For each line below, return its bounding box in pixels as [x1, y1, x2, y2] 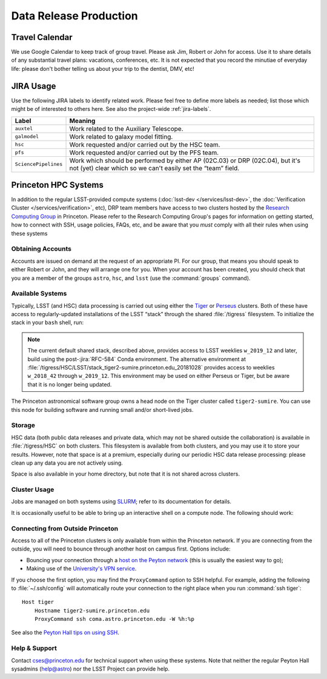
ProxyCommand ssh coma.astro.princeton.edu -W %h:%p [34, 615, 195, 623]
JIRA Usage [11, 81, 56, 91]
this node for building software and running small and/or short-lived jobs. [11, 406, 194, 413]
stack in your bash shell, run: [11, 319, 84, 326]
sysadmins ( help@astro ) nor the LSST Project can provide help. [11, 665, 170, 672]
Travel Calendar [11, 32, 73, 42]
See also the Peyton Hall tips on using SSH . [11, 629, 119, 636]
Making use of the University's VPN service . [26, 565, 137, 572]
